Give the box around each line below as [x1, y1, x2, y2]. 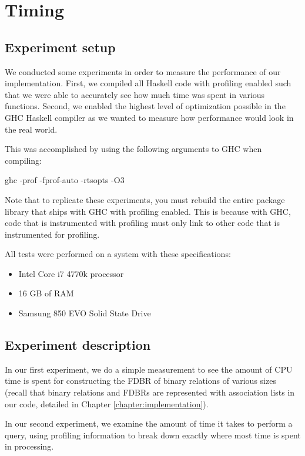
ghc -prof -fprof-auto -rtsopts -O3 [5, 174, 125, 186]
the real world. [5, 123, 58, 135]
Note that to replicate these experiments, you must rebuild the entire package [5, 193, 285, 205]
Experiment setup [5, 38, 116, 56]
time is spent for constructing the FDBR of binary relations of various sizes [5, 374, 276, 387]
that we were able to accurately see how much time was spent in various [5, 88, 265, 100]
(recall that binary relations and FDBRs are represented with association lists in [5, 386, 295, 398]
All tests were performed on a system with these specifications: [5, 248, 231, 260]
